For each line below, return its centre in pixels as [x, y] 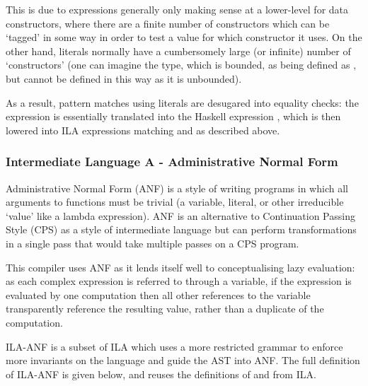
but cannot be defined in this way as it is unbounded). [124, 78]
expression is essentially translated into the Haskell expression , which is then [173, 116]
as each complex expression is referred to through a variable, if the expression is [179, 281]
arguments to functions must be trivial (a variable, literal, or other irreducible [175, 202]
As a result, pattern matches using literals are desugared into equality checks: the [182, 102]
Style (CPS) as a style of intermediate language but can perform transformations [181, 229]
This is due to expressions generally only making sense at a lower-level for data [177, 9]
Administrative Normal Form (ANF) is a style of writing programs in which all [177, 188]
